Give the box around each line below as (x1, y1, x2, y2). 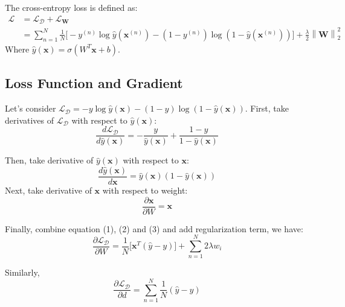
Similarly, (5, 266, 40, 279)
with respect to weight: (102, 183, 188, 196)
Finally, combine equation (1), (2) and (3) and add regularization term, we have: (5, 222, 303, 235)
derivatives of (5, 113, 54, 126)
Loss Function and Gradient (5, 74, 183, 92)
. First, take (245, 102, 289, 115)
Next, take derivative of (5, 183, 92, 196)
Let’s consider (5, 102, 56, 115)
